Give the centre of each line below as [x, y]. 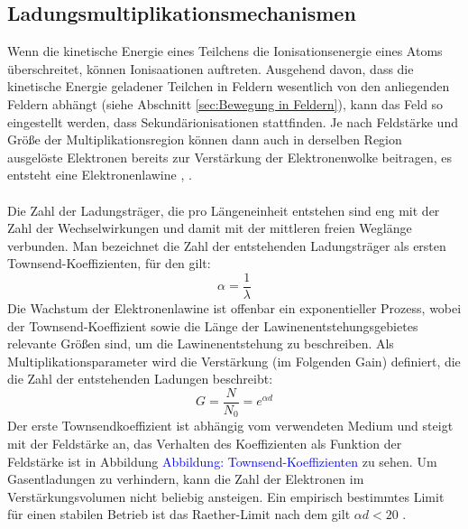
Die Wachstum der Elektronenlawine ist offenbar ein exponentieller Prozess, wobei [234, 307]
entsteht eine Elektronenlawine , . [100, 175]
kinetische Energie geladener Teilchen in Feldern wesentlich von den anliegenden [229, 86]
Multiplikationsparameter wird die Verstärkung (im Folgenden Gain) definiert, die [234, 361]
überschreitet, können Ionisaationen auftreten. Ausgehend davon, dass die [211, 68]
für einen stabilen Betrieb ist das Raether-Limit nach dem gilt [179, 514]
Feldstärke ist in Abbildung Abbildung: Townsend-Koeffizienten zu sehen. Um [222, 461]
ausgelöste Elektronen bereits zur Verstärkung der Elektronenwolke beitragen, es [230, 157]
